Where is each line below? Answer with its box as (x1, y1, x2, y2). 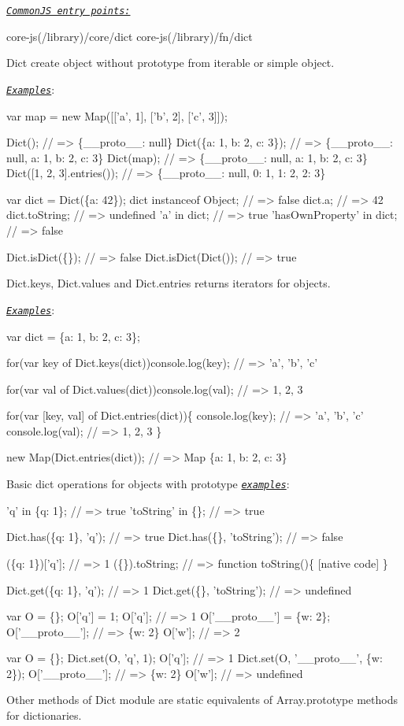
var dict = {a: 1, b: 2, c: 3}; (6, 328, 140, 344)
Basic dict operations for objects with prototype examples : (6, 476, 290, 492)
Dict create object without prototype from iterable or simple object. (6, 54, 335, 71)
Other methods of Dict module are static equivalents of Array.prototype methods (6, 691, 398, 708)
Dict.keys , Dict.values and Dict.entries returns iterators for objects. (6, 275, 331, 291)
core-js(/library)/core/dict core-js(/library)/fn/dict (6, 28, 253, 44)
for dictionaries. (6, 707, 82, 724)
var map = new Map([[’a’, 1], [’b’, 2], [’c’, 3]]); (6, 107, 228, 124)
